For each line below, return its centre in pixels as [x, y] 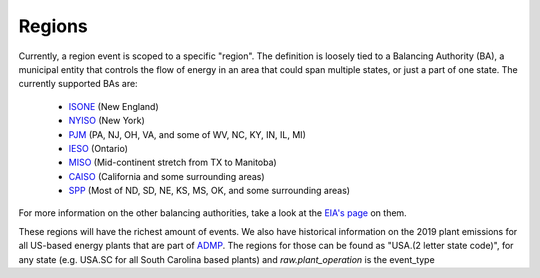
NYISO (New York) [106, 121]
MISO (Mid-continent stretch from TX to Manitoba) [172, 162]
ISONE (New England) [113, 106]
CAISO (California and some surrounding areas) [166, 176]
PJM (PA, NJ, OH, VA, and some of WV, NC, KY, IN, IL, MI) [187, 134]
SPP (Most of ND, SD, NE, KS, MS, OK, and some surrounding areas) [209, 191]
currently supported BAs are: [78, 84]
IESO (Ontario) [98, 148]
